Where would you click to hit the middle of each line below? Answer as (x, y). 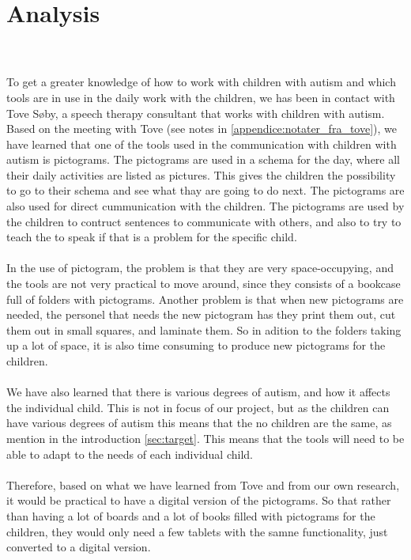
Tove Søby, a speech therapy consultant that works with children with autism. (196, 113)
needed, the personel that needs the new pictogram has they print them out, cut (201, 314)
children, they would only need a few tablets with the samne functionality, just (197, 531)
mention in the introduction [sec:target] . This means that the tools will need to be (205, 438)
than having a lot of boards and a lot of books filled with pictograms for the (191, 515)
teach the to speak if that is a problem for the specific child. (152, 237)
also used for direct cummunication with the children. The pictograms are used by (205, 206)
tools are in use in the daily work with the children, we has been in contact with (201, 97)
